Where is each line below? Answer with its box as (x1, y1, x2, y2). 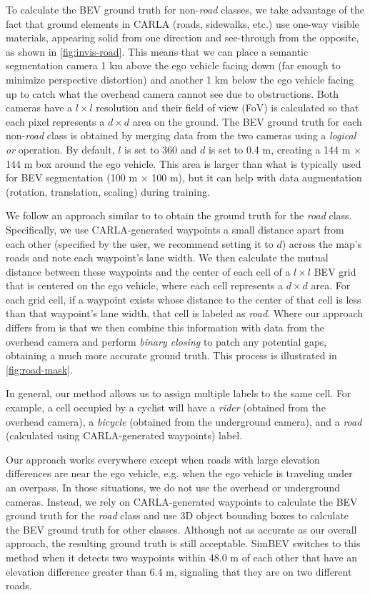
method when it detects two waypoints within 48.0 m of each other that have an (6, 549, 358, 564)
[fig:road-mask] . (6, 361, 73, 376)
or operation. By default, (6, 141, 115, 156)
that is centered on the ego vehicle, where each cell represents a (6, 278, 284, 293)
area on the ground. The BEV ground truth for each (132, 114, 362, 129)
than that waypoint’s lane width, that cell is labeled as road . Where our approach (6, 306, 364, 321)
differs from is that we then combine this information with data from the (6, 320, 325, 335)
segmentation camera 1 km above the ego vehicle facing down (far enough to (6, 58, 341, 73)
